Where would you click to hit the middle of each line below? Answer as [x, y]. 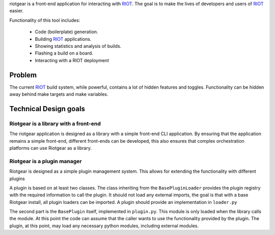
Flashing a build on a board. [64, 53]
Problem [23, 75]
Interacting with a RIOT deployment [72, 60]
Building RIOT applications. [63, 39]
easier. [17, 11]
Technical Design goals [47, 109]
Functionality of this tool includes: [45, 20]
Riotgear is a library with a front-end [55, 123]
